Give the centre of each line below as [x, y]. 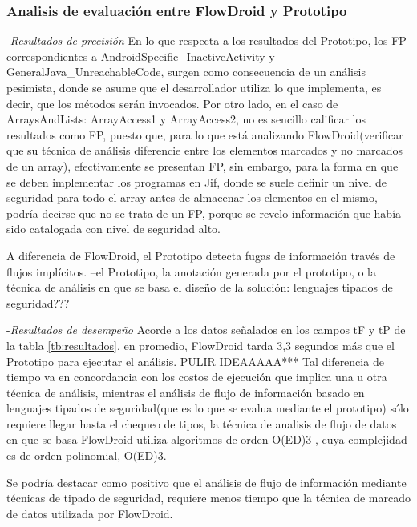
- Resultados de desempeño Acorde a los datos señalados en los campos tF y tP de [206, 330]
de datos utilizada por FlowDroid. [90, 513]
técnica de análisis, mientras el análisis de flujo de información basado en [186, 392]
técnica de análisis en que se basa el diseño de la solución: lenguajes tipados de [200, 287]
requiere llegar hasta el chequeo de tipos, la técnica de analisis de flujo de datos [202, 423]
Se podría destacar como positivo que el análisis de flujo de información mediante [206, 482]
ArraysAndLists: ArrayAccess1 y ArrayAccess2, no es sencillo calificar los [186, 119]
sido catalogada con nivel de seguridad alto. [113, 229]
